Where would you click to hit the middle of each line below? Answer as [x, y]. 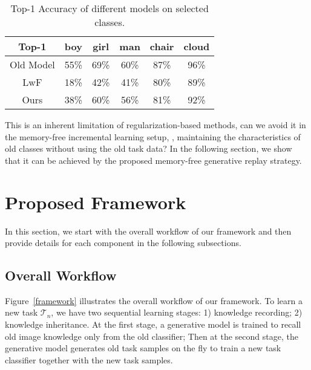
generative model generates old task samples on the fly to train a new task [143, 348]
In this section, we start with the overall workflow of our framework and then [148, 231]
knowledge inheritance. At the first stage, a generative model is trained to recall [153, 324]
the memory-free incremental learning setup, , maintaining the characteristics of [153, 136]
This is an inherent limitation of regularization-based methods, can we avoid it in [155, 125]
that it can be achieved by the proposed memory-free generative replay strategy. [153, 160]
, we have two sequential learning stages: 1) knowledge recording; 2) [177, 312]
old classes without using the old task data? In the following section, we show [149, 148]
